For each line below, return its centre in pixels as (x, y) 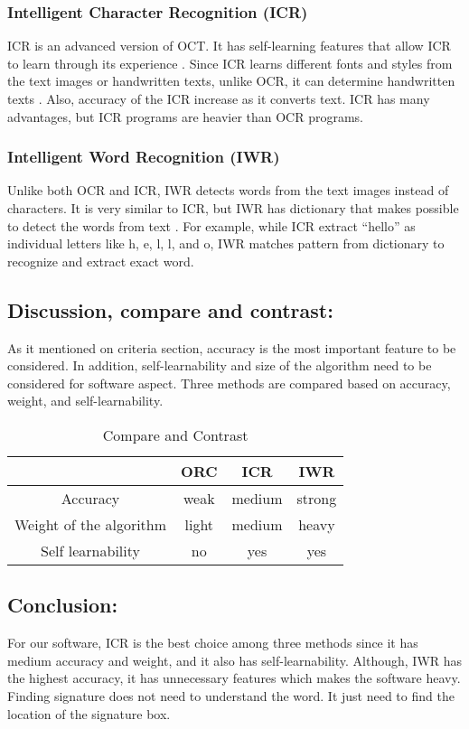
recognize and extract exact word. (101, 261)
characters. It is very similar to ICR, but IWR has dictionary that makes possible (233, 208)
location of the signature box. (89, 713)
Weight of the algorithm (91, 524)
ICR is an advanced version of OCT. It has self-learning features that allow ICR (229, 46)
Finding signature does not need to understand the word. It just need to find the (231, 695)
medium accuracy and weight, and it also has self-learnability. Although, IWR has (235, 660)
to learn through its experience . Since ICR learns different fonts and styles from (230, 63)
